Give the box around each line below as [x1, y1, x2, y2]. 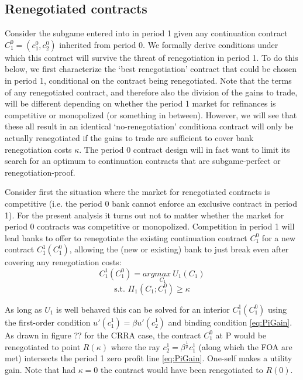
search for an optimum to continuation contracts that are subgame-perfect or [5, 155, 281, 167]
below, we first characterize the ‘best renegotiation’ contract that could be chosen [5, 63, 297, 75]
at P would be [215, 328, 267, 341]
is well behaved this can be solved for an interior [56, 303, 230, 315]
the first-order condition [5, 316, 91, 328]
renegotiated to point [5, 340, 81, 352]
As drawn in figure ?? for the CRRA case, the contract [5, 328, 201, 341]
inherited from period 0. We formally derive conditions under [59, 38, 278, 50]
